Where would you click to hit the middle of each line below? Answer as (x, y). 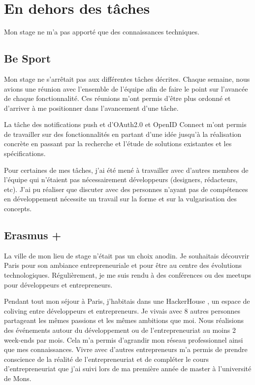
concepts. (18, 209)
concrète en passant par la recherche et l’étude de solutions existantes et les (118, 144)
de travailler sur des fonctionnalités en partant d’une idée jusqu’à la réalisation (123, 134)
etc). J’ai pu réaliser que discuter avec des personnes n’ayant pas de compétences (126, 189)
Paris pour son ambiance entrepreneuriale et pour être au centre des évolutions (123, 265)
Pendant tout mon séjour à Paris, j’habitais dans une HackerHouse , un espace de (127, 301)
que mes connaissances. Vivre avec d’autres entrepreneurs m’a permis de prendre (126, 349)
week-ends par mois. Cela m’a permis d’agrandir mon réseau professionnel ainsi (124, 339)
